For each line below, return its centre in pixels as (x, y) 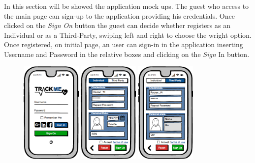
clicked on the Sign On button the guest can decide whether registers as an (117, 25)
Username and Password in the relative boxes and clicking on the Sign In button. (127, 54)
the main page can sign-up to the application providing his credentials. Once (119, 15)
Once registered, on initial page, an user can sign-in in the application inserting (124, 44)
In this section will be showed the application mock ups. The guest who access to (127, 6)
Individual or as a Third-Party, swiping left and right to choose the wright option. (128, 35)
